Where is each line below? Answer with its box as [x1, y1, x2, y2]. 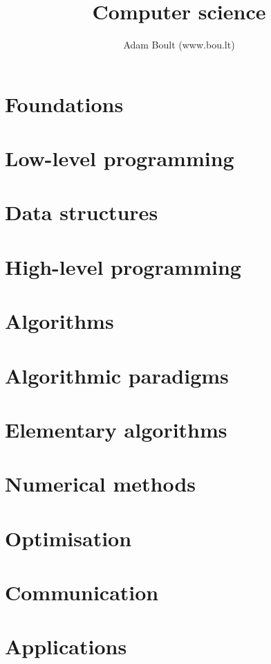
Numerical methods [5, 469, 196, 498]
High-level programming [5, 252, 241, 280]
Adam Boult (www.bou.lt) [123, 37, 235, 52]
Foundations [5, 89, 124, 118]
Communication [5, 578, 159, 607]
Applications [5, 632, 127, 661]
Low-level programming [5, 144, 234, 172]
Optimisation [5, 523, 132, 552]
